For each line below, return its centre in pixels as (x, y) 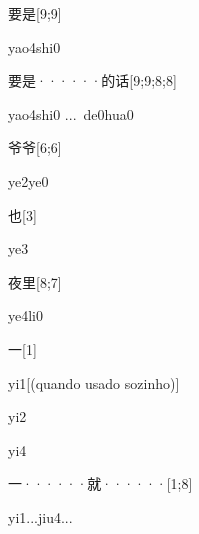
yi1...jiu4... (40, 516)
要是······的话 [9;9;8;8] (92, 80)
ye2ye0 (28, 180)
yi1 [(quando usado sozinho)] (94, 382)
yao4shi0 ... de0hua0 (71, 113)
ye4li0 (25, 315)
